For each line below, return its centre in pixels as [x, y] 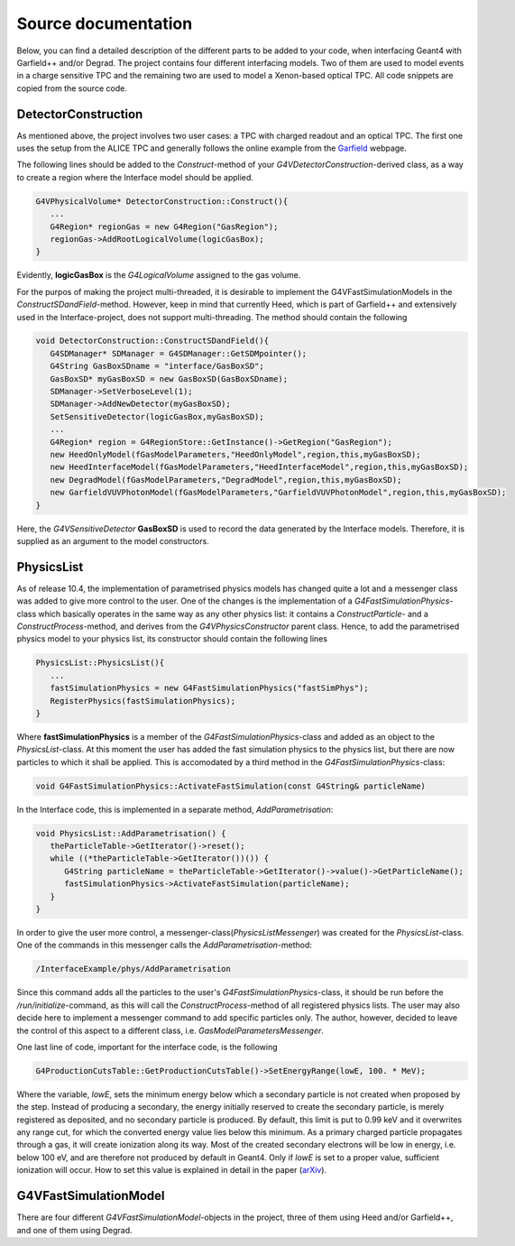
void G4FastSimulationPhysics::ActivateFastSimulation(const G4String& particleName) [230, 786]
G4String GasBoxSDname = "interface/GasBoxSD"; [157, 366]
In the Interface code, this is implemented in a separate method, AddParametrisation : [175, 809]
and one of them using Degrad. [74, 1230]
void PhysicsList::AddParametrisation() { [131, 833]
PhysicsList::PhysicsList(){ [100, 663]
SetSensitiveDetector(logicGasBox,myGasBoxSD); [157, 416]
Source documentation [105, 23]
